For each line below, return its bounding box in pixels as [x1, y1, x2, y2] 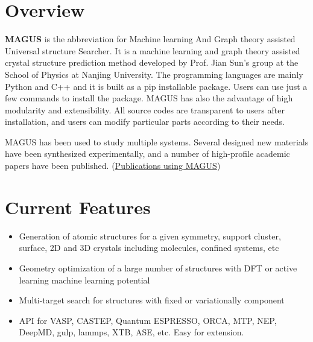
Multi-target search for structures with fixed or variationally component [19, 294, 285, 306]
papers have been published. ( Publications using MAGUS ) [5, 159, 221, 172]
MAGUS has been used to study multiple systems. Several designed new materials [5, 135, 309, 148]
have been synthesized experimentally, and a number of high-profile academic [5, 147, 290, 160]
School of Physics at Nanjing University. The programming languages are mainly [5, 68, 303, 80]
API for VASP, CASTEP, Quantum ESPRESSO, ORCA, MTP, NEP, [19, 314, 277, 326]
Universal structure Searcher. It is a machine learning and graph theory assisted [5, 44, 300, 57]
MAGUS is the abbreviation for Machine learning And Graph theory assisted [5, 33, 296, 45]
